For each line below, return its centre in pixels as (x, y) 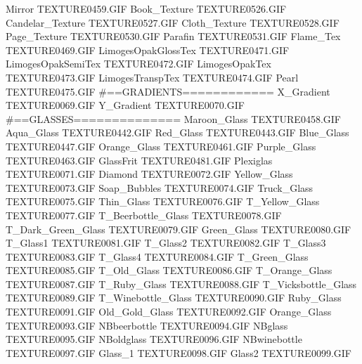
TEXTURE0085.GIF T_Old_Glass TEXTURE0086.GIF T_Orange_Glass (169, 270)
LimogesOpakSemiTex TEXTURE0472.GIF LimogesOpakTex (138, 64)
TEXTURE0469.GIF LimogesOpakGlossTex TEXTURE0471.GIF (148, 50)
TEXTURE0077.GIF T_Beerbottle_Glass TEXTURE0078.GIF (144, 215)
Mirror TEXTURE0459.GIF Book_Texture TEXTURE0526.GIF (146, 8)
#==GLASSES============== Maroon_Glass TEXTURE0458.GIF (173, 118)
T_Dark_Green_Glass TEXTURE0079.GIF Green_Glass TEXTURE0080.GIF (179, 229)
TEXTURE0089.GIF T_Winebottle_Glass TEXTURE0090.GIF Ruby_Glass (174, 298)
